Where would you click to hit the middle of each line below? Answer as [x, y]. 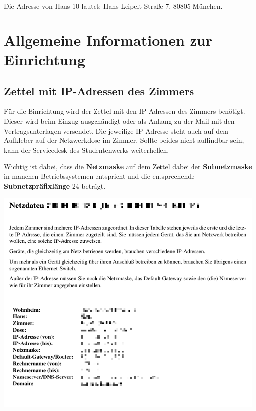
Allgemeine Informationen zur [108, 40]
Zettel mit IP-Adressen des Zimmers [99, 90]
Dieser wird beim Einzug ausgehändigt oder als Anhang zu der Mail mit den [119, 120]
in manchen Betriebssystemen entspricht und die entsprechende [99, 176]
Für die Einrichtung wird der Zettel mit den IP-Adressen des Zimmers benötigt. [125, 111]
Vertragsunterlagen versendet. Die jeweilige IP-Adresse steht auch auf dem [116, 130]
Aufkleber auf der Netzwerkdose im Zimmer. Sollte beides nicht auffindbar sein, [124, 140]
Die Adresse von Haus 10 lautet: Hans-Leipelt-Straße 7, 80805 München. [113, 6]
